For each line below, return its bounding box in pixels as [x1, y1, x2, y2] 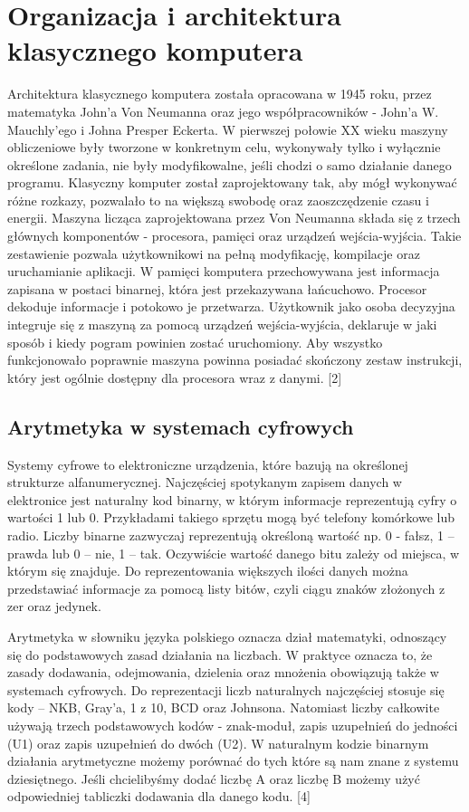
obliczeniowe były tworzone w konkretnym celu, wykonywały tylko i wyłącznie [7, 138, 441, 157]
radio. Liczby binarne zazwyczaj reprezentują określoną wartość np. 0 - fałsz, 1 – [7, 525, 455, 544]
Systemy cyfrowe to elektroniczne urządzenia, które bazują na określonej [7, 454, 408, 473]
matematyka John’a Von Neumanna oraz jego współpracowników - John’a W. [7, 101, 439, 120]
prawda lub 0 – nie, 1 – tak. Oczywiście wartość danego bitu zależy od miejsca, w [7, 543, 460, 562]
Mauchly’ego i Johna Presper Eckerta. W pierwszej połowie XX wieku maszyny [7, 119, 448, 139]
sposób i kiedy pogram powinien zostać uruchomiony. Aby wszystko [7, 332, 383, 351]
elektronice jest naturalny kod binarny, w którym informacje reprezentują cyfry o [7, 490, 457, 509]
